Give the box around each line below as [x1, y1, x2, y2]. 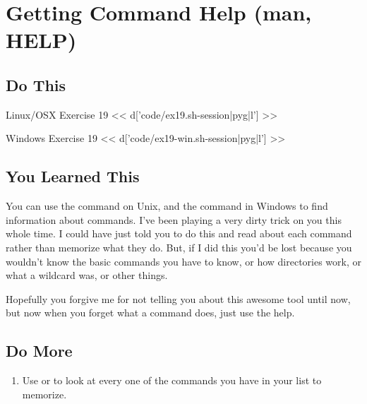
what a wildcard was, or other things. [6, 268, 168, 283]
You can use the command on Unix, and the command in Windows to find [6, 198, 328, 213]
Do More [6, 340, 73, 362]
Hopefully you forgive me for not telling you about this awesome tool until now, [6, 291, 351, 306]
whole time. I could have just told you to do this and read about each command [6, 226, 352, 241]
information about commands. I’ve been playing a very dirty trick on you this [6, 212, 342, 227]
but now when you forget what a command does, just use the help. [6, 305, 295, 320]
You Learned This [6, 165, 140, 187]
